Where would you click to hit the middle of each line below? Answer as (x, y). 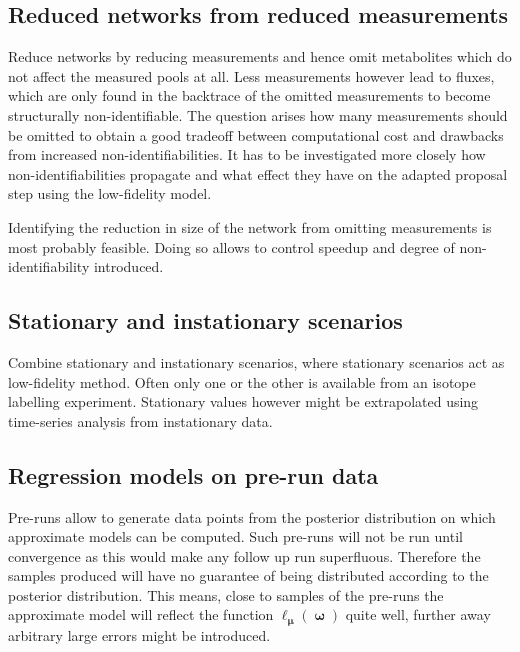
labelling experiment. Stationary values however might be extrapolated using (243, 401)
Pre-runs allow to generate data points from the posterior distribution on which (252, 516)
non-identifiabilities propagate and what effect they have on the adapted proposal (258, 173)
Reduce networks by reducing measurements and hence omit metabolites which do (260, 56)
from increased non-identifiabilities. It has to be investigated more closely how (247, 154)
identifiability (49, 266)
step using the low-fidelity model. (110, 193)
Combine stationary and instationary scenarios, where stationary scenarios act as (256, 361)
